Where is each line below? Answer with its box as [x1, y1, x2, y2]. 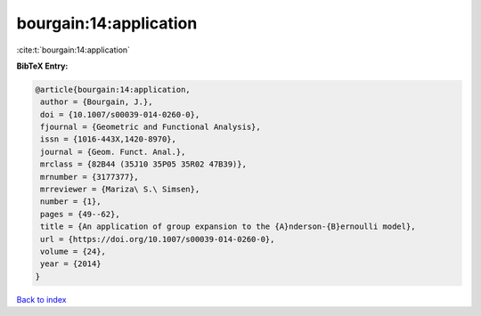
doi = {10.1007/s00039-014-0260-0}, [40, 109, 200, 119]
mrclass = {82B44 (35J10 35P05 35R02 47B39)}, [40, 159, 247, 169]
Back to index [16, 294, 67, 304]
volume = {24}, [40, 247, 107, 256]
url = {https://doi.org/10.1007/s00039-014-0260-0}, [40, 234, 275, 244]
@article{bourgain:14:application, [35, 85, 191, 94]
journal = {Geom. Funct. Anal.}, [40, 147, 186, 157]
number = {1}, [40, 197, 102, 207]
